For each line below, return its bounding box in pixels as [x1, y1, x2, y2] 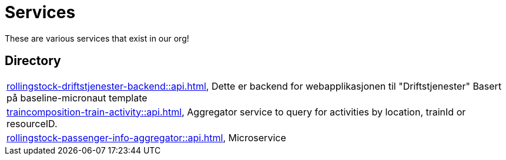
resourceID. [6, 117, 58, 130]
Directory [5, 53, 61, 69]
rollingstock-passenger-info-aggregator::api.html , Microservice [6, 131, 286, 144]
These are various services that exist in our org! [5, 33, 189, 43]
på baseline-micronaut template [6, 91, 148, 104]
